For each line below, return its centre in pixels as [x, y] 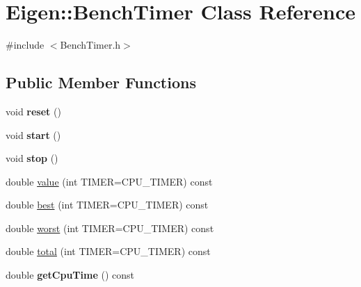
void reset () [33, 111]
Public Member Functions [101, 82]
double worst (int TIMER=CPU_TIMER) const [110, 228]
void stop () [32, 158]
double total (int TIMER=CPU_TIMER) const [108, 251]
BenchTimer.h [90, 45]
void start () [33, 134]
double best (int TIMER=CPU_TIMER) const [107, 205]
